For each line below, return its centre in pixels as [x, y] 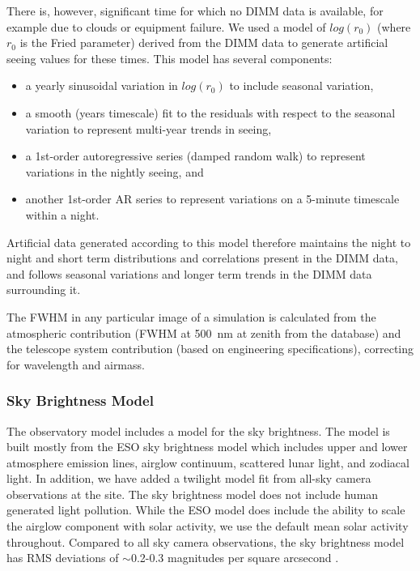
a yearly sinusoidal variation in [102, 85]
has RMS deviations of [63, 558]
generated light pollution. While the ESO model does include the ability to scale [206, 510]
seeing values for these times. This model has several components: [170, 58]
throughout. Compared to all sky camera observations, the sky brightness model [206, 541]
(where [394, 26]
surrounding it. [44, 290]
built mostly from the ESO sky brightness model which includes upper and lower [207, 447]
